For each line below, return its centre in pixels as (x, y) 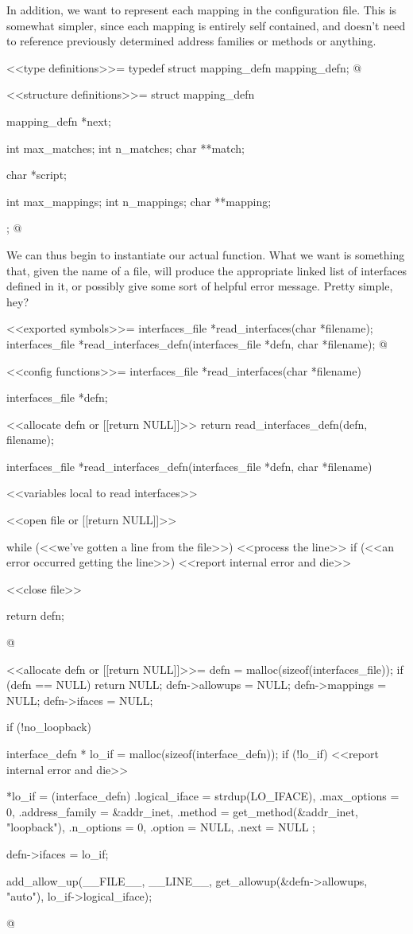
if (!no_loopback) (49, 727)
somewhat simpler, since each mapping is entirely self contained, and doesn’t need (206, 25)
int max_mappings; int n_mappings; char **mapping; (139, 201)
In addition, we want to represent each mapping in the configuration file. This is (202, 10)
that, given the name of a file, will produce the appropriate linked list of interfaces (206, 270)
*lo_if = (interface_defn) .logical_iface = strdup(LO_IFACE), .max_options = (203, 796)
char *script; (37, 175)
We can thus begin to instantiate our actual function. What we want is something (206, 254)
